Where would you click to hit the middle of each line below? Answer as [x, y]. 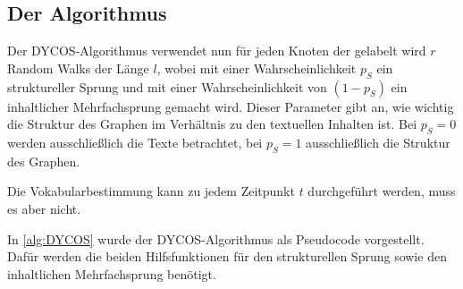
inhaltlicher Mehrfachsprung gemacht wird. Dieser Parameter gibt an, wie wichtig [231, 106]
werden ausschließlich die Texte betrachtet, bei [135, 142]
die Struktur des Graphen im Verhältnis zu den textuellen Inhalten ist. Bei [212, 124]
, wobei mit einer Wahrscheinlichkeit [257, 68]
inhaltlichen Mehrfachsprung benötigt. [112, 273]
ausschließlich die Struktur [378, 142]
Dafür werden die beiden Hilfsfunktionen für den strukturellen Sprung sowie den [227, 256]
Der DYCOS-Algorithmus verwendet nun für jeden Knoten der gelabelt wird [217, 51]
